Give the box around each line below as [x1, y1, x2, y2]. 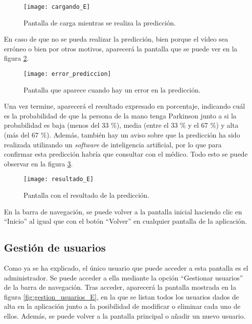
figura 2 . [4, 53, 29, 63]
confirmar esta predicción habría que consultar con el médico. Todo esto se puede [4, 149, 248, 159]
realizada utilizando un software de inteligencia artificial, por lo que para [4, 139, 222, 149]
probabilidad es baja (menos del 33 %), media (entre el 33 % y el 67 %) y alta [4, 120, 238, 130]
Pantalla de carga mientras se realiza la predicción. [23, 17, 176, 27]
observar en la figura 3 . [4, 158, 73, 168]
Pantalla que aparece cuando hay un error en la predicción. [23, 84, 201, 94]
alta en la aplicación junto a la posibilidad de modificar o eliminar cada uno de [4, 301, 241, 311]
